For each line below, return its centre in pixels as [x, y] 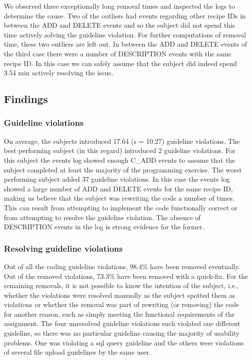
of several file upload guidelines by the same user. [77, 352]
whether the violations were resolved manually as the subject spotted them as [120, 295]
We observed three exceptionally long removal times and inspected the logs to [119, 6]
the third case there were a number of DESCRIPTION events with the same [118, 53]
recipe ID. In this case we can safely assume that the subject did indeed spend [120, 63]
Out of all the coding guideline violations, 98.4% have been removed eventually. [122, 266]
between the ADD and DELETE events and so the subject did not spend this [119, 25]
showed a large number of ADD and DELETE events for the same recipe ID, [118, 188]
